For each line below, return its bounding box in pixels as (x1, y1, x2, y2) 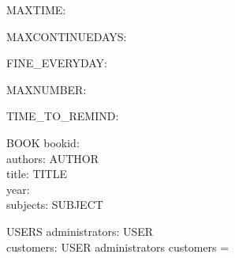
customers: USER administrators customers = (6, 238, 229, 255)
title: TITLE (6, 165, 67, 182)
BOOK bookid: (6, 134, 80, 150)
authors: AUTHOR (6, 150, 99, 166)
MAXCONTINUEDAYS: (6, 28, 127, 44)
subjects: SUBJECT (6, 196, 103, 213)
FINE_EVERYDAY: (6, 55, 107, 71)
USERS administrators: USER (6, 222, 154, 239)
